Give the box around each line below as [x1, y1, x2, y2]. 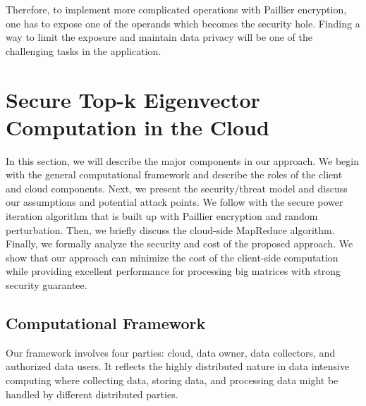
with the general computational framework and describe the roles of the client [6, 167, 343, 182]
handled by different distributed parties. [6, 386, 178, 401]
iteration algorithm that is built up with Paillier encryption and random [6, 209, 318, 223]
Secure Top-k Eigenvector [6, 85, 260, 113]
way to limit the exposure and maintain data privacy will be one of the [6, 30, 312, 44]
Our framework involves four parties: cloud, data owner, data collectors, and [6, 345, 336, 359]
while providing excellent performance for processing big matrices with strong [6, 264, 341, 278]
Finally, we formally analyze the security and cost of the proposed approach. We [6, 236, 353, 251]
